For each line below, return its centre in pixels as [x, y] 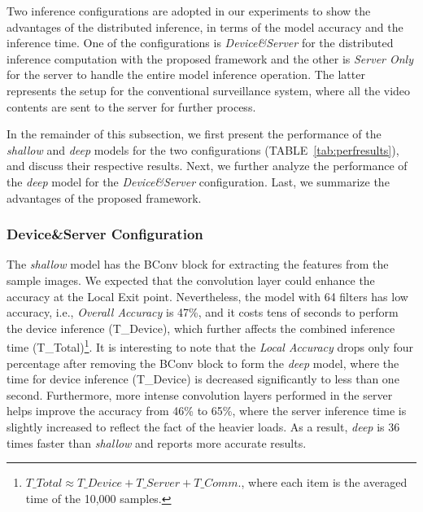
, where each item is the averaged [324, 482]
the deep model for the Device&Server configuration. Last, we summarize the [198, 181]
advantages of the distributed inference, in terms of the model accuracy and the [205, 26]
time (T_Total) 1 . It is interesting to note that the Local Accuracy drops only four [210, 346]
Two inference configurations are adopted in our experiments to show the [189, 11]
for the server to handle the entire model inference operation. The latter [186, 74]
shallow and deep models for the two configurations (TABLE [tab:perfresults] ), [203, 149]
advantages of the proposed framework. [104, 197]
